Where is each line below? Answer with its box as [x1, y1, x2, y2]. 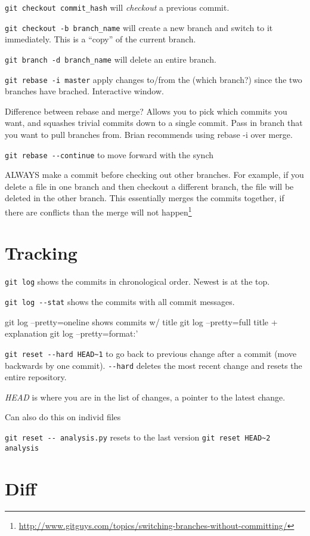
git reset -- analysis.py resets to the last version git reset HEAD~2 [5, 431, 271, 443]
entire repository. [5, 371, 67, 383]
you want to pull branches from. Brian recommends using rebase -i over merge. [5, 128, 293, 140]
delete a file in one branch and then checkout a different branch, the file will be [5, 180, 294, 192]
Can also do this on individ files [5, 411, 121, 423]
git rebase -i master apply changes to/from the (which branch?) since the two [5, 73, 302, 85]
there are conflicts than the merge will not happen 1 [5, 204, 192, 218]
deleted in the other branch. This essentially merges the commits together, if [5, 192, 284, 204]
